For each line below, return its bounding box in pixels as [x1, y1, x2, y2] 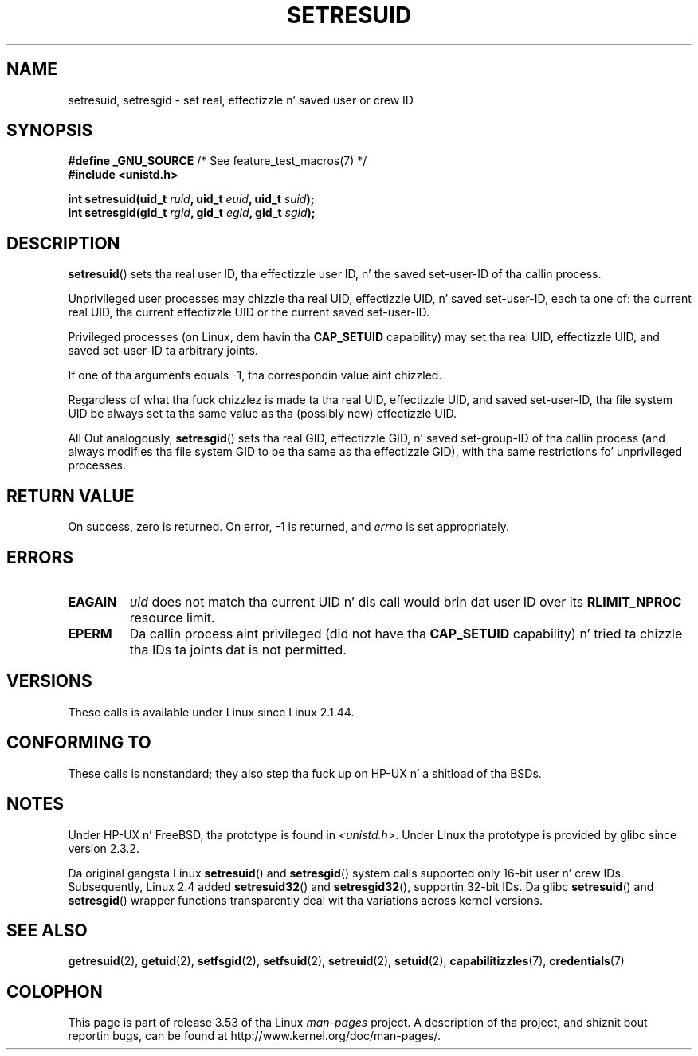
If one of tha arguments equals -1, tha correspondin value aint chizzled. [68, 368, 442, 383]
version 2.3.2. [68, 841, 139, 855]
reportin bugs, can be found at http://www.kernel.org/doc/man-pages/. [68, 1029, 441, 1043]
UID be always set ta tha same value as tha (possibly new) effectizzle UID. [68, 406, 457, 421]
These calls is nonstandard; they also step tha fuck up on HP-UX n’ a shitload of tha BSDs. [68, 766, 542, 780]
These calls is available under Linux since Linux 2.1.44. [68, 705, 355, 719]
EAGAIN [68, 593, 117, 610]
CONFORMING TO [6, 732, 151, 753]
